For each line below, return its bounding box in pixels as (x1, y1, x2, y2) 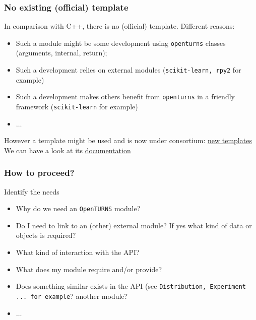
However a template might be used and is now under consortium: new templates (4, 135, 252, 146)
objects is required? (16, 230, 76, 240)
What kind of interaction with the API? (16, 247, 140, 258)
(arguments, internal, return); (16, 47, 107, 58)
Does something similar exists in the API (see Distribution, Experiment (16, 281, 246, 291)
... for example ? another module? (16, 290, 128, 301)
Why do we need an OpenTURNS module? (16, 203, 141, 214)
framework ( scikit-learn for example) (16, 101, 138, 111)
